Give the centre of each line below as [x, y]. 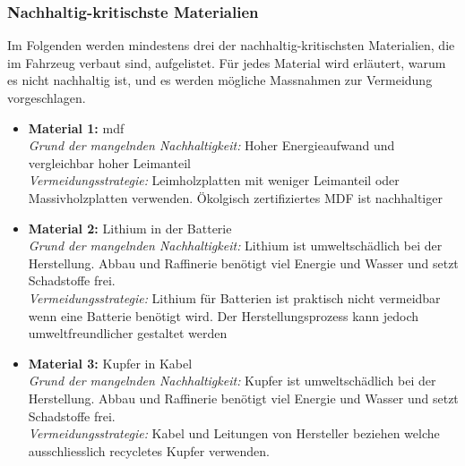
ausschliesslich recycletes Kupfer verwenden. [149, 450]
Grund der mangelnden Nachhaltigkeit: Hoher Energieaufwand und [211, 145]
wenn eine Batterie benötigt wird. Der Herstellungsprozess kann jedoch [224, 315]
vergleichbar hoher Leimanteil [109, 162]
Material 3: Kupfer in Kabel [110, 363]
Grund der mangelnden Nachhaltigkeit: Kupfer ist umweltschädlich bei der [232, 381]
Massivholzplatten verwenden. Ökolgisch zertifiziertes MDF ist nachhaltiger [235, 197]
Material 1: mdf [76, 127]
